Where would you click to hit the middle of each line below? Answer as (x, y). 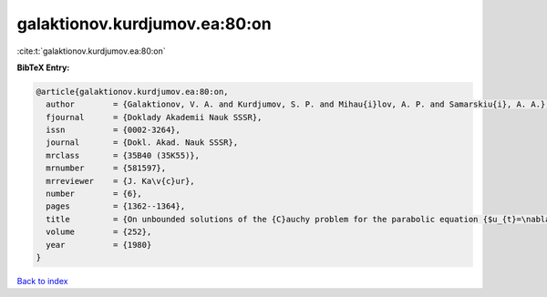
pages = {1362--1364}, (116, 206)
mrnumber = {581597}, (106, 168)
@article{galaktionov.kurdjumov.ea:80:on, (132, 92)
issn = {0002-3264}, (114, 130)
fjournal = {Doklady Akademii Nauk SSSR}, (154, 117)
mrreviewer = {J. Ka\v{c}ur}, (120, 181)
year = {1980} (99, 245)
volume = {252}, (99, 232)
